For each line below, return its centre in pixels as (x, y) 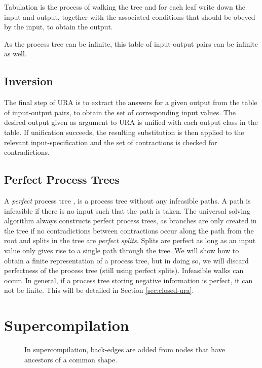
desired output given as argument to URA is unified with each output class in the (131, 122)
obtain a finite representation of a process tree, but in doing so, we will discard (126, 260)
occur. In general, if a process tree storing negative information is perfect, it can (128, 280)
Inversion (29, 81)
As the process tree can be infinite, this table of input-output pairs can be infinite (131, 43)
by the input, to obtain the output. (59, 27)
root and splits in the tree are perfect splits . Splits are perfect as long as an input (130, 240)
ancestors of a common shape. (71, 359)
